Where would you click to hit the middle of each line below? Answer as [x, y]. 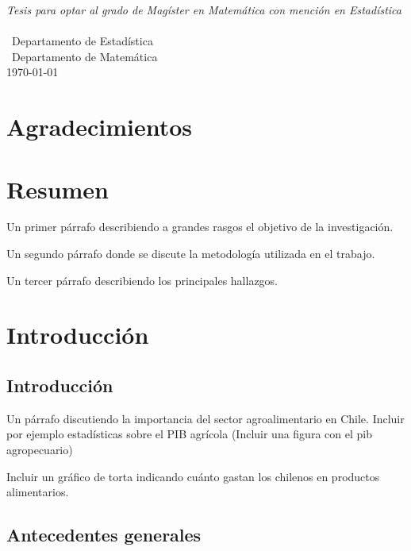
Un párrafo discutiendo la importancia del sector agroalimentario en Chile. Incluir [205, 418]
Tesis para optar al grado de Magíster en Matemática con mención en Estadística [204, 10]
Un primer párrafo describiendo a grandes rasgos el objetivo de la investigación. [200, 227]
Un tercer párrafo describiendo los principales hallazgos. [142, 280]
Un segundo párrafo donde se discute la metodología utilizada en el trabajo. [191, 254]
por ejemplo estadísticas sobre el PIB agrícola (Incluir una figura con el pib [189, 434]
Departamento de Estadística [82, 41]
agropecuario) [40, 450]
